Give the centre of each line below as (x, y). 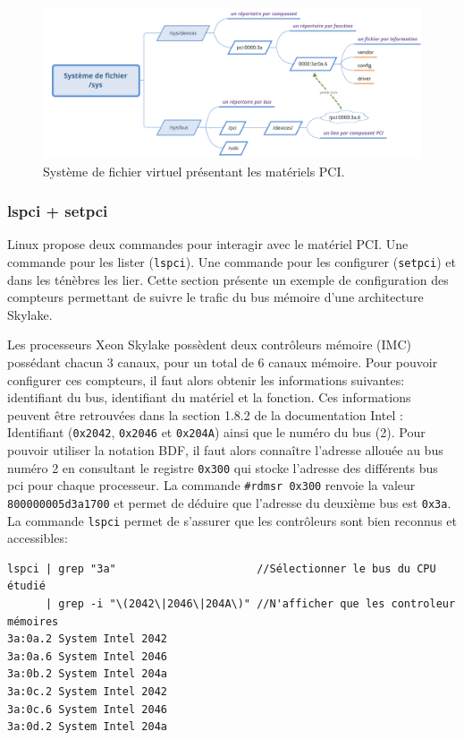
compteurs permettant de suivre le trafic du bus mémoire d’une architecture (215, 297)
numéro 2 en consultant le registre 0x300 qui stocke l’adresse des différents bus (223, 467)
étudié (26, 586)
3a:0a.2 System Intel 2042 (87, 639)
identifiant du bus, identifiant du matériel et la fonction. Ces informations (209, 397)
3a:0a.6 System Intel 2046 (87, 656)
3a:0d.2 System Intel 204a (87, 727)
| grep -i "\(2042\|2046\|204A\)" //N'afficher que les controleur (250, 604)
